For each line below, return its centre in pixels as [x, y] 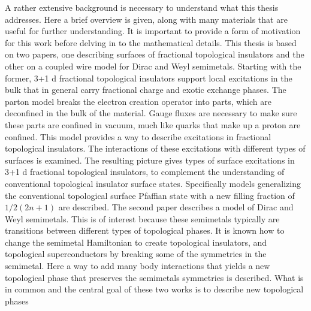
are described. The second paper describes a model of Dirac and [176, 207]
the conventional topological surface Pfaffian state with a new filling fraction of [150, 195]
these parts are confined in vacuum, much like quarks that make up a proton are [153, 124]
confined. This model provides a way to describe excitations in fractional [138, 136]
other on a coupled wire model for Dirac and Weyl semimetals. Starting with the [153, 66]
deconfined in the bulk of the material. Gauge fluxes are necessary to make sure [151, 113]
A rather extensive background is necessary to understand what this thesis [142, 7]
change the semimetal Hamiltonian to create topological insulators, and [136, 242]
